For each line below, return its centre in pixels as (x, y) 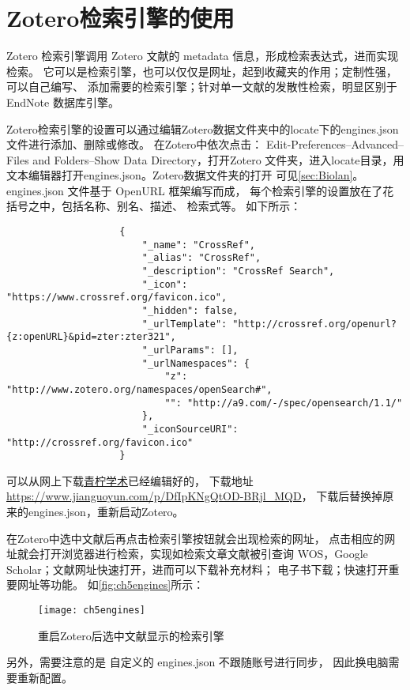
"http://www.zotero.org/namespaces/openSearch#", (139, 389)
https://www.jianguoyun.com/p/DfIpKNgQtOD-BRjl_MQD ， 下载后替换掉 (195, 496)
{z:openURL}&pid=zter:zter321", (91, 337)
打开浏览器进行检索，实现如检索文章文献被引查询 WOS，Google (203, 554)
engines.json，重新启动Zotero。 (106, 512)
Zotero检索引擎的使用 (120, 18)
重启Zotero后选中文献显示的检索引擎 (131, 635)
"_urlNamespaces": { (196, 363)
